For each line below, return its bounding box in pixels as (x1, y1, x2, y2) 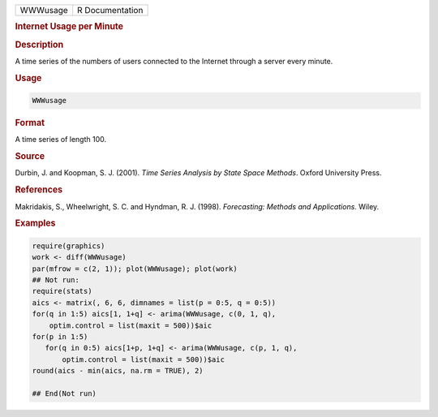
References (15, 184, 63, 196)
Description (15, 39, 64, 50)
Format (15, 118, 45, 129)
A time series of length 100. (15, 135, 107, 144)
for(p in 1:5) (32, 332, 88, 341)
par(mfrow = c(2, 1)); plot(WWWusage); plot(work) (32, 264, 238, 273)
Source (15, 151, 45, 162)
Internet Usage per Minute (15, 21, 124, 32)
